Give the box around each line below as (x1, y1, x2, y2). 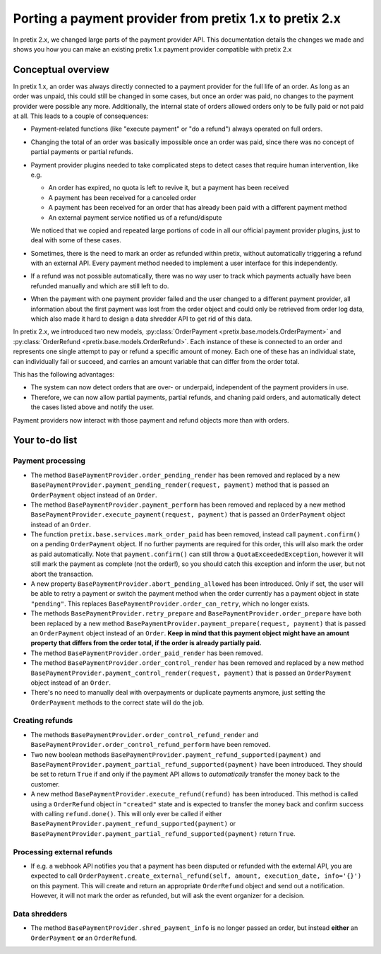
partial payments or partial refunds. (30, 148, 133, 156)
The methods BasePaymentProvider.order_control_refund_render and (30, 730, 259, 738)
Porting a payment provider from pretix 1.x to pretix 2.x (13, 11, 341, 26)
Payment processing (13, 456, 86, 466)
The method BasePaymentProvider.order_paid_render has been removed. (30, 649, 263, 657)
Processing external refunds (13, 847, 113, 856)
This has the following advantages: (13, 370, 115, 378)
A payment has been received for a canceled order (48, 193, 197, 201)
